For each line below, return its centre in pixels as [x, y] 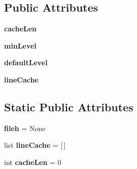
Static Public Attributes [69, 107]
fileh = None [25, 128]
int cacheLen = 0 [33, 162]
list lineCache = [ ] [35, 145]
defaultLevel [26, 62]
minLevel [20, 45]
